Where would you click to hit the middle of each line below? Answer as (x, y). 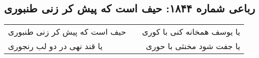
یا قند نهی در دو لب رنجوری (55, 46)
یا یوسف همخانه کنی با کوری (191, 32)
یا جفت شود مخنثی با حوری (193, 46)
